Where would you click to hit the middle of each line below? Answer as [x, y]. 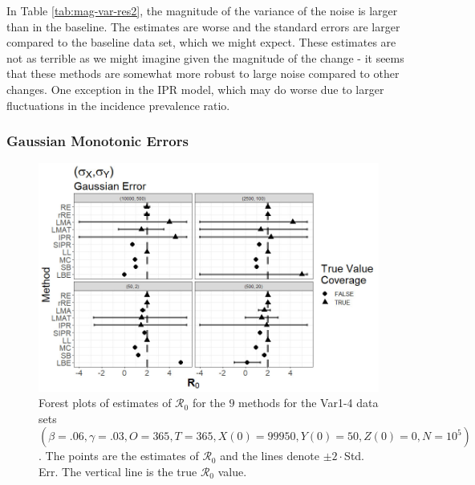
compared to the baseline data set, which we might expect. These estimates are [201, 42]
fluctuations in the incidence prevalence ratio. [118, 105]
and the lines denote [270, 456]
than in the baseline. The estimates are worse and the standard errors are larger [203, 26]
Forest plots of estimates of [105, 403]
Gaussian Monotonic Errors [97, 141]
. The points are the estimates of [119, 456]
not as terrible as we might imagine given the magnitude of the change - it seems [205, 57]
